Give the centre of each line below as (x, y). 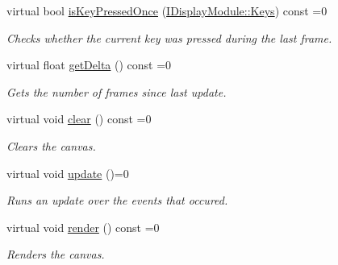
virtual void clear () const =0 (79, 119)
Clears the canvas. (51, 145)
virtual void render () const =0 (83, 227)
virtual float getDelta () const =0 (89, 65)
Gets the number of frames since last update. (117, 91)
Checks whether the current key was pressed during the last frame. (169, 37)
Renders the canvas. (56, 254)
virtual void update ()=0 (68, 173)
